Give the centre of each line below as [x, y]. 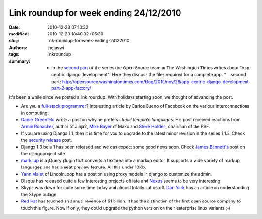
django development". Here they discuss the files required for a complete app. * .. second [156, 75]
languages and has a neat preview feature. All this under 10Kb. [84, 167]
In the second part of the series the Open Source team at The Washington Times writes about [145, 67]
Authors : [18, 47]
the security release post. [47, 140]
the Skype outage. [40, 194]
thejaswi [56, 47]
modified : [19, 34]
